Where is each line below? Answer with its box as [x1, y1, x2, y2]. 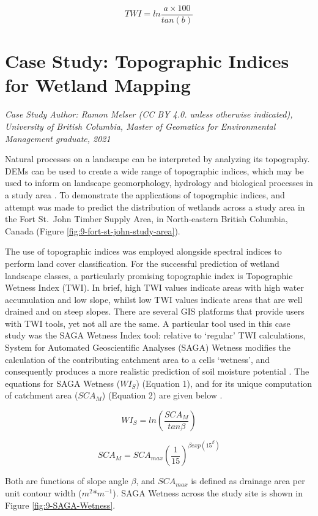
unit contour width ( [5, 487, 82, 499]
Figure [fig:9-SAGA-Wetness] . [5, 498, 116, 511]
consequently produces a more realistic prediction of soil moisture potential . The [5, 365, 309, 378]
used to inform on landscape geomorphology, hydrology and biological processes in [5, 176, 313, 189]
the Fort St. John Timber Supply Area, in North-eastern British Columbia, [5, 212, 288, 225]
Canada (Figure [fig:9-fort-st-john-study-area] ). [5, 224, 180, 237]
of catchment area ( [5, 389, 78, 402]
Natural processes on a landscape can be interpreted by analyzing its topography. [5, 152, 310, 165]
